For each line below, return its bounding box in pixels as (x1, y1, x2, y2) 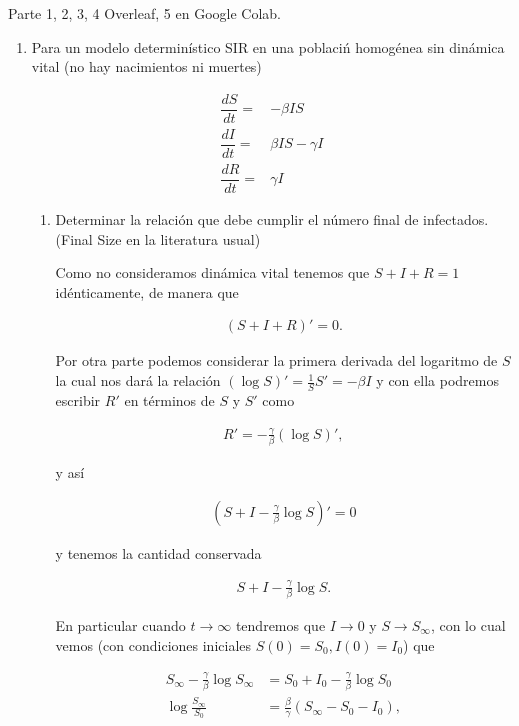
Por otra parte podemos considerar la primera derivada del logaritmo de (55, 350, 498, 371)
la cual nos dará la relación (55, 370, 221, 391)
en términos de (124, 389, 215, 410)
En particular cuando (55, 615, 186, 636)
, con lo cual (430, 615, 506, 636)
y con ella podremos (376, 370, 499, 391)
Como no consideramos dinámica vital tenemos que (55, 262, 370, 283)
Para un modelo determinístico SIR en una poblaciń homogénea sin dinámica (31, 36, 505, 57)
